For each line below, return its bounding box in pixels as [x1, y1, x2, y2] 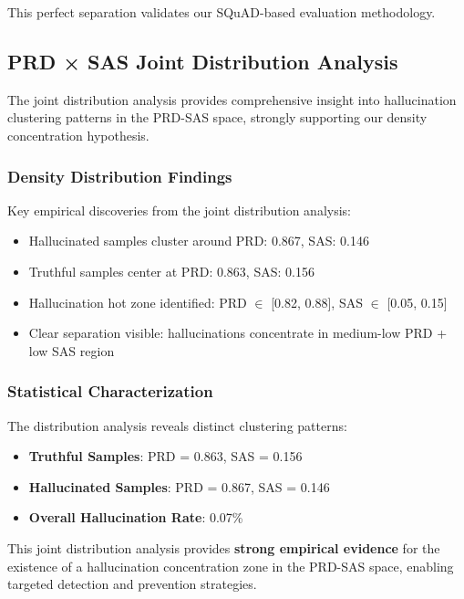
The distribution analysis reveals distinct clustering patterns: [7, 415, 347, 435]
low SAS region [28, 341, 115, 360]
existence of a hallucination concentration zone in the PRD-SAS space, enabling [7, 556, 454, 575]
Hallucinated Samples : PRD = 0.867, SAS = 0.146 [28, 477, 330, 496]
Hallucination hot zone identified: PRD [28, 292, 247, 311]
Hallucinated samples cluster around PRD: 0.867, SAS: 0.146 [28, 231, 369, 250]
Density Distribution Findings [7, 164, 232, 187]
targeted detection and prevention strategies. [7, 574, 257, 594]
